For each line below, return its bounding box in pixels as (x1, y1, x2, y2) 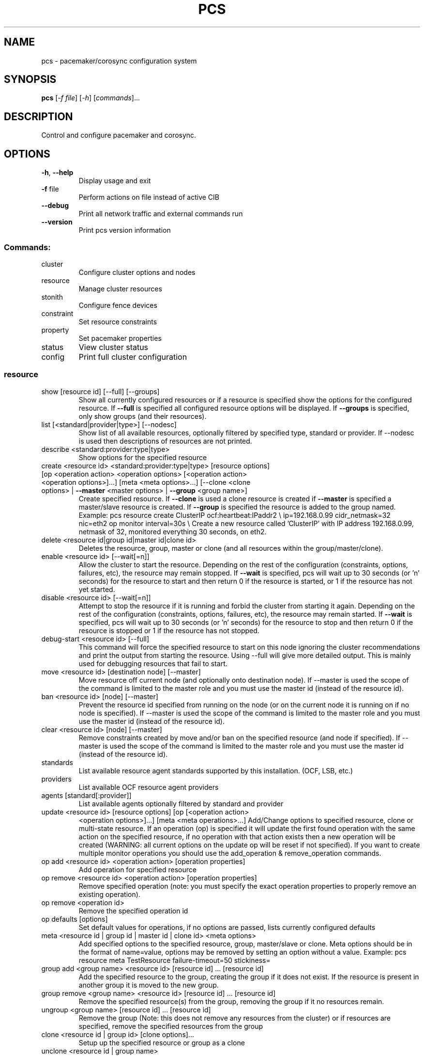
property (41, 325, 69, 334)
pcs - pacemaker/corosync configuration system (41, 56, 197, 65)
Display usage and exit (78, 176, 151, 185)
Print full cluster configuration (78, 352, 187, 362)
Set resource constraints (78, 317, 157, 326)
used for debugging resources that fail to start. (78, 659, 227, 668)
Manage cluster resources (78, 284, 162, 293)
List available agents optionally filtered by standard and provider (78, 799, 284, 808)
